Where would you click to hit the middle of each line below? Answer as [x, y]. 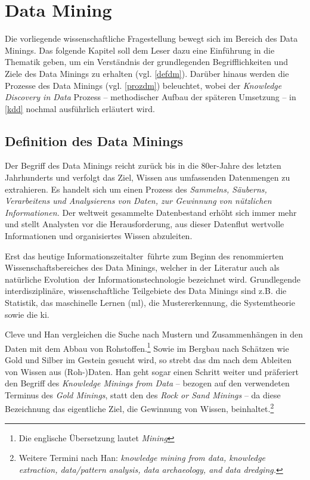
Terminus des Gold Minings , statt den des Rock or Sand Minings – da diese [143, 394]
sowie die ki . [27, 314]
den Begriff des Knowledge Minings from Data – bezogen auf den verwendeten [147, 383]
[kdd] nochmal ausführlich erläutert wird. [80, 108]
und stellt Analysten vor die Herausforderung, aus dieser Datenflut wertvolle [145, 224]
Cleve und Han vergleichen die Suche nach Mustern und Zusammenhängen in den [154, 334]
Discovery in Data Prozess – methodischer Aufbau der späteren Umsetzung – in [151, 97]
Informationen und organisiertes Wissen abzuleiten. [99, 236]
